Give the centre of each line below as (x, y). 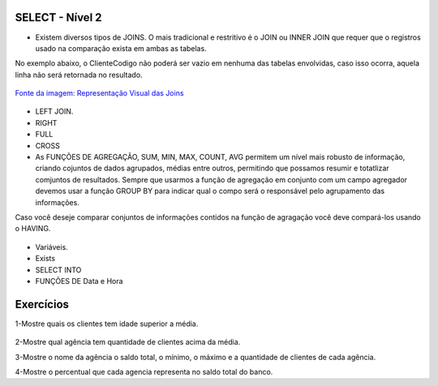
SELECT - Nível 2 (58, 17)
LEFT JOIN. (54, 112)
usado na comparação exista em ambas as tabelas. (121, 48)
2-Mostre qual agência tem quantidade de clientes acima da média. (128, 342)
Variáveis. (52, 247)
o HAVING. (33, 229)
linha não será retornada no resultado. (79, 75)
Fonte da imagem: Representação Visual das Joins (99, 93)
